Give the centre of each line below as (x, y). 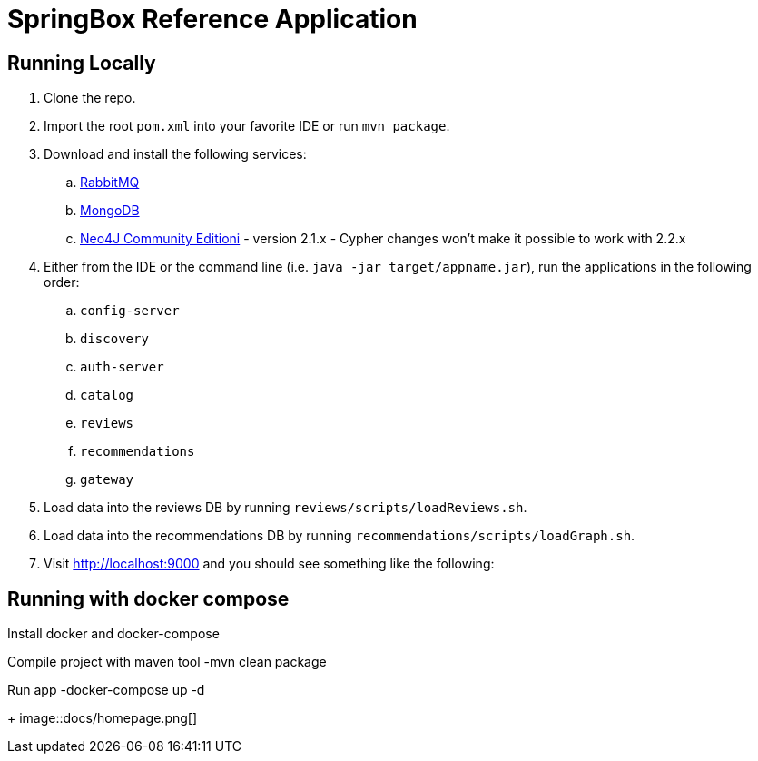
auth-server (122, 367)
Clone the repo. (90, 98)
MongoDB (110, 211)
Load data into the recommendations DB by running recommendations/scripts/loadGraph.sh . (340, 536)
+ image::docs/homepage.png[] (103, 718)
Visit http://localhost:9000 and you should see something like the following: (269, 564)
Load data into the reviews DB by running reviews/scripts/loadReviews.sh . (285, 508)
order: (62, 282)
